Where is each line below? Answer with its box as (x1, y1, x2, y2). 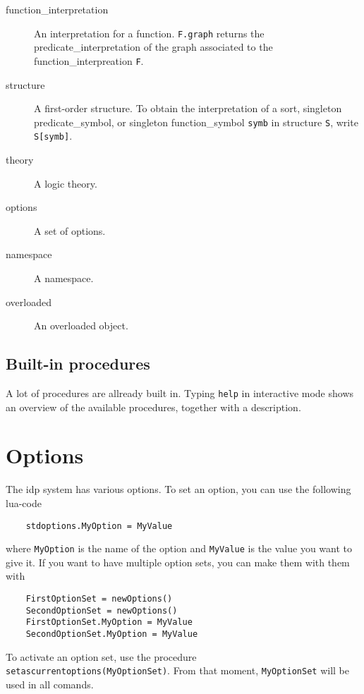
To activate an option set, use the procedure (6, 649, 197, 664)
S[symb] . (34, 128, 73, 143)
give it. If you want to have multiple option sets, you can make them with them (6, 554, 350, 569)
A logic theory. (34, 176, 97, 190)
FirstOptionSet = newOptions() (25, 594, 173, 604)
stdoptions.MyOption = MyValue (25, 520, 173, 531)
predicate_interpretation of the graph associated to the (34, 39, 273, 54)
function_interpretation (6, 2, 109, 16)
